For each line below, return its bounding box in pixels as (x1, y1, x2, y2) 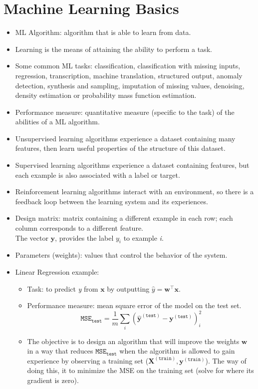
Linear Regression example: (15, 267, 99, 277)
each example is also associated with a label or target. (15, 169, 180, 180)
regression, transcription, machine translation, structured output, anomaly (15, 70, 243, 80)
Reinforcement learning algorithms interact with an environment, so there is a (15, 186, 254, 197)
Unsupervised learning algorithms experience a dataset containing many (15, 133, 236, 143)
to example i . (123, 232, 164, 243)
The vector (15, 232, 48, 243)
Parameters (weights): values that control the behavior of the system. (15, 250, 228, 260)
